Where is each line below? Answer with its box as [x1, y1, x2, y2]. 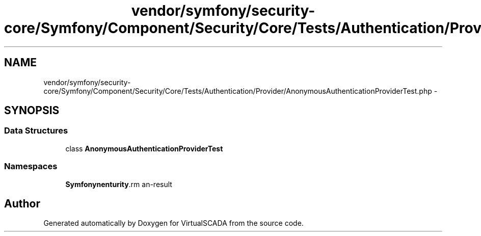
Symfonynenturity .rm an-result [65, 179, 172, 189]
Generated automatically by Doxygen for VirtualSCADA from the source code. [43, 219, 304, 228]
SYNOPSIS [4, 104, 60, 117]
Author [4, 197, 40, 210]
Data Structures [4, 125, 68, 136]
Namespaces [4, 161, 58, 172]
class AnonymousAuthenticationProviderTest [65, 144, 223, 153]
